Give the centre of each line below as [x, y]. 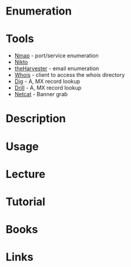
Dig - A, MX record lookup [47, 81]
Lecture [26, 174]
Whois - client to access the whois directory [69, 75]
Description [36, 119]
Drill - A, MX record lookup [48, 88]
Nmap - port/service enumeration [56, 56]
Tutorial [26, 202]
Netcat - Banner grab [41, 94]
